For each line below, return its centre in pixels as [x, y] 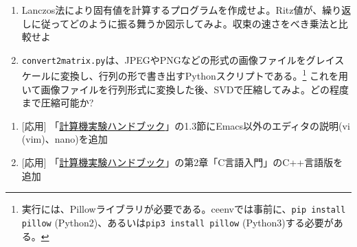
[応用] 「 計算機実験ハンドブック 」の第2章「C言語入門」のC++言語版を [182, 162]
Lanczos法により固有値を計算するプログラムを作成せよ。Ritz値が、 [172, 10]
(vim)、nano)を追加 [65, 139]
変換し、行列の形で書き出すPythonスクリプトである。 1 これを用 [204, 75]
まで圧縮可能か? [58, 103]
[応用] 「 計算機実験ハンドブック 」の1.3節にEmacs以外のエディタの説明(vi [186, 125]
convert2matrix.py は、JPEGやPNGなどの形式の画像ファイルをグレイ [178, 59]
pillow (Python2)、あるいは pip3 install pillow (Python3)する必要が [177, 222]
